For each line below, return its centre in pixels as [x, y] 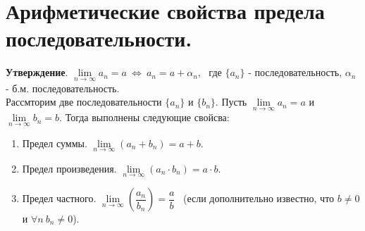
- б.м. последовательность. [63, 88]
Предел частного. [59, 198]
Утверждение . [37, 72]
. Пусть [231, 102]
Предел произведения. [69, 168]
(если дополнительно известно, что [259, 198]
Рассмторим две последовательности [84, 102]
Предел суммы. [55, 143]
